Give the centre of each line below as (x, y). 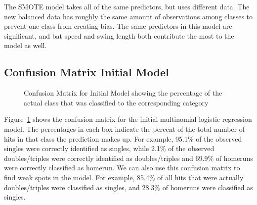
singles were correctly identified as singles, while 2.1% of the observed (109, 148)
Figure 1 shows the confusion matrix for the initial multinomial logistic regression (128, 119)
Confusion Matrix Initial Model (86, 72)
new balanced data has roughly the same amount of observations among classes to (128, 16)
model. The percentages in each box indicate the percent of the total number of (125, 128)
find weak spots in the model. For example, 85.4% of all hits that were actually (124, 177)
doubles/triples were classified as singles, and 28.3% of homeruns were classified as (128, 187)
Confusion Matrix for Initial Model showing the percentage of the (123, 93)
